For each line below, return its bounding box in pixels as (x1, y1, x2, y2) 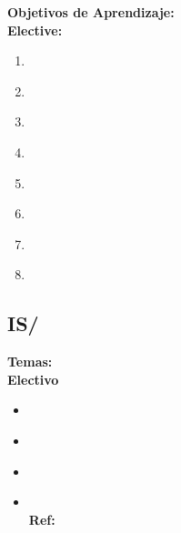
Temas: (7, 352, 53, 371)
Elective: (7, 20, 63, 39)
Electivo (7, 369, 59, 388)
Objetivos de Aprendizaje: (7, 3, 175, 21)
